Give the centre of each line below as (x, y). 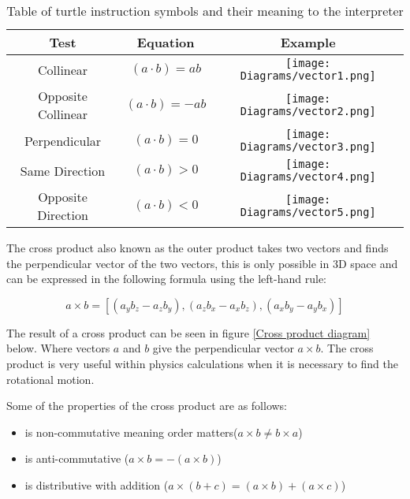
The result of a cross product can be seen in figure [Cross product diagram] (188, 332)
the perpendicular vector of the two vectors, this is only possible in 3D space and (202, 263)
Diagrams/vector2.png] (308, 111)
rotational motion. (50, 379)
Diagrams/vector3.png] (308, 147)
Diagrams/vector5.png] (308, 212)
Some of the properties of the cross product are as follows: (147, 406)
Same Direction (63, 170)
